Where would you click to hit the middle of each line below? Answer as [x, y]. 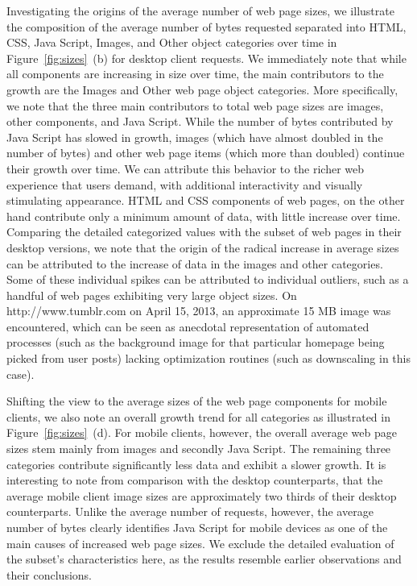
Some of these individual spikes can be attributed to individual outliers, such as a [208, 279]
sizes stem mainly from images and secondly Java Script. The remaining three [199, 449]
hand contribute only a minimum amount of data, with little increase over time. [204, 216]
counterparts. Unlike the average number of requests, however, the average [190, 511]
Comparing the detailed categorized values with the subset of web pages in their [204, 232]
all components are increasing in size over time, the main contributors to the [195, 74]
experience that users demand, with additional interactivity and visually [185, 184]
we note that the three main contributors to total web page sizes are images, [195, 105]
